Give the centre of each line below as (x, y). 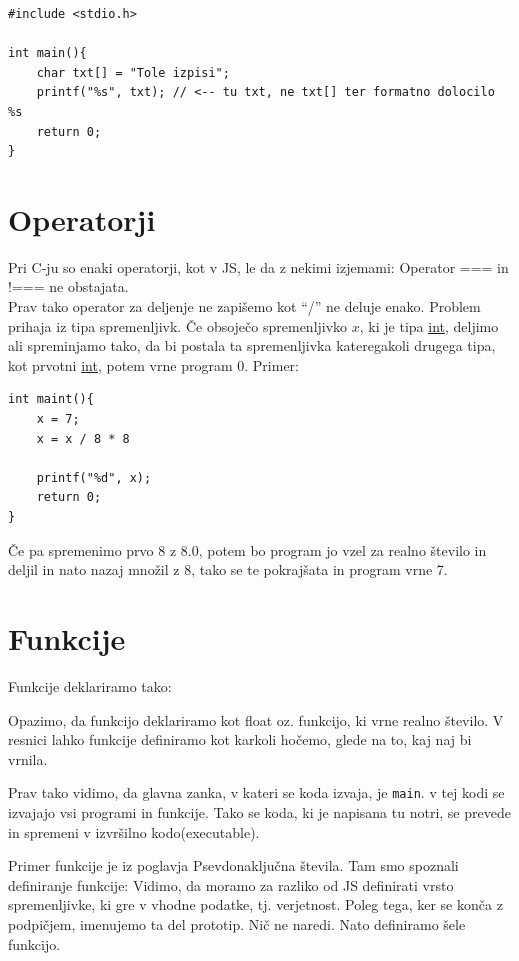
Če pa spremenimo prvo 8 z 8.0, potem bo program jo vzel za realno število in (247, 549)
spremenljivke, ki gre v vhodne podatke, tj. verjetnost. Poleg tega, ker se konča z (255, 904)
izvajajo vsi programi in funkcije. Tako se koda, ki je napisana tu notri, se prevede (259, 811)
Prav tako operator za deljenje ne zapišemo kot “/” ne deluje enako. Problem (244, 306)
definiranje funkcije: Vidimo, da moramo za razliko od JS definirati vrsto (231, 884)
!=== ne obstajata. (68, 286)
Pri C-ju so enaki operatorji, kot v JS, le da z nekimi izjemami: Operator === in (258, 266)
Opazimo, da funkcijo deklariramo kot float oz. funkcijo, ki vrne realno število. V (256, 719)
